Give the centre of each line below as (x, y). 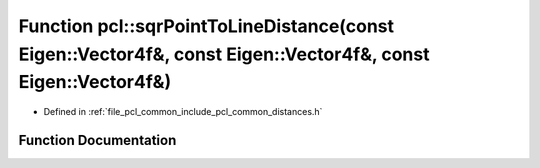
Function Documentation (97, 140)
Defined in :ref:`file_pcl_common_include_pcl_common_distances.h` (183, 112)
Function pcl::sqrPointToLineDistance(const (206, 26)
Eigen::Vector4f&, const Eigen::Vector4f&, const (224, 54)
